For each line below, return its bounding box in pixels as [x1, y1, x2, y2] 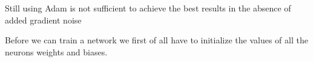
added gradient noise [5, 13, 82, 26]
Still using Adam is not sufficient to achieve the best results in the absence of [5, 2, 291, 14]
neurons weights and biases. [5, 45, 108, 58]
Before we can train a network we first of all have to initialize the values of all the [5, 34, 308, 46]
